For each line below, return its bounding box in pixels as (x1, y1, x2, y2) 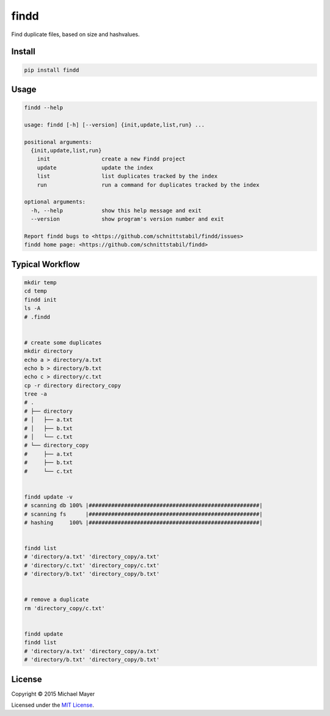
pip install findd (24, 66, 79, 73)
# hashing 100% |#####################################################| (24, 519, 263, 526)
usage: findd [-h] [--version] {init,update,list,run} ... (24, 121, 205, 128)
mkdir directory (24, 348, 73, 355)
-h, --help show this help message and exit (31, 207, 202, 214)
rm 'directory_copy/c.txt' (24, 605, 105, 612)
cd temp (24, 288, 47, 295)
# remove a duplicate (24, 596, 89, 603)
